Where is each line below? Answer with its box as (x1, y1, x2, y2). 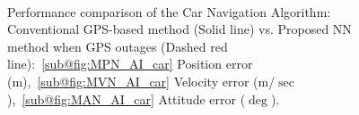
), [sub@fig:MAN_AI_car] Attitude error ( (7, 89, 246, 108)
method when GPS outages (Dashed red (7, 37, 228, 55)
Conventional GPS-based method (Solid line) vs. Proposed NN (7, 20, 352, 38)
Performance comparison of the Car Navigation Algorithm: (7, 2, 331, 21)
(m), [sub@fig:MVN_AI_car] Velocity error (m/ (7, 71, 276, 90)
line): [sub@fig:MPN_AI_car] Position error (7, 54, 253, 73)
